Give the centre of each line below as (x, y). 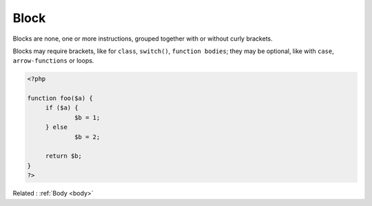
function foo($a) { (60, 99)
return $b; (64, 156)
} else (56, 127)
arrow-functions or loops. (53, 61)
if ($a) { (62, 108)
